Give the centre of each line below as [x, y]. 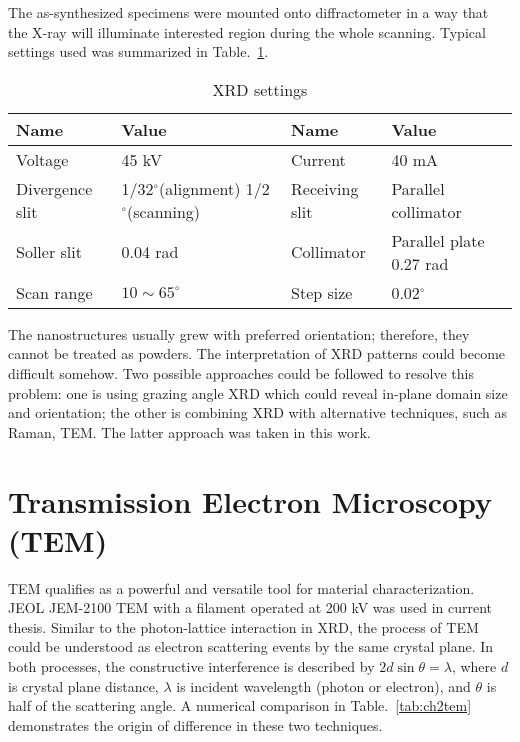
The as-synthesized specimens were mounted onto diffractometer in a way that [248, 12]
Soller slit [49, 252]
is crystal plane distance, [83, 685]
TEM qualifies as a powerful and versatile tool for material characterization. [241, 587]
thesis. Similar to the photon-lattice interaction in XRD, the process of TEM [243, 626]
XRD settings [260, 89]
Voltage [42, 159]
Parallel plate [438, 240]
